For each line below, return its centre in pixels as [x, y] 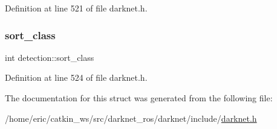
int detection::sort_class [50, 57]
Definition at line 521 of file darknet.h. [76, 8]
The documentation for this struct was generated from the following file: [139, 98]
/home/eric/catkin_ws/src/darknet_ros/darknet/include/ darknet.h [131, 118]
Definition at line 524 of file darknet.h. [76, 77]
